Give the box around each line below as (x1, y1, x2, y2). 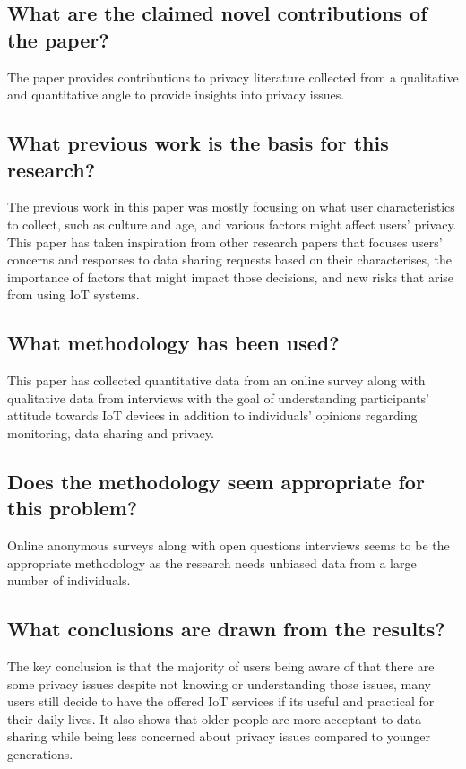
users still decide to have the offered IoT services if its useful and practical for (7, 692, 435, 711)
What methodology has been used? (7, 329, 340, 357)
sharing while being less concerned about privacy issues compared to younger (7, 727, 430, 746)
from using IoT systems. (7, 285, 140, 304)
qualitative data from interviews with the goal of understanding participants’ (7, 388, 430, 407)
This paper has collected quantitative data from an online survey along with (7, 371, 426, 390)
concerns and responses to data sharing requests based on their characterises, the (7, 250, 453, 269)
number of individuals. (7, 571, 131, 590)
